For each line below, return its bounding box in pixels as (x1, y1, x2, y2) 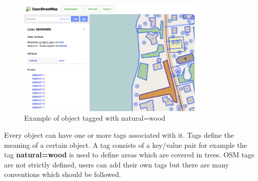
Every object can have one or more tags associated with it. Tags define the (4, 129, 234, 140)
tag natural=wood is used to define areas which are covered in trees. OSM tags (4, 149, 254, 160)
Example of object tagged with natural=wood (24, 113, 165, 123)
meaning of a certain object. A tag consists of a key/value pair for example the (4, 139, 247, 150)
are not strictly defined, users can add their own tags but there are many (4, 159, 229, 169)
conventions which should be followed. (4, 169, 121, 179)
